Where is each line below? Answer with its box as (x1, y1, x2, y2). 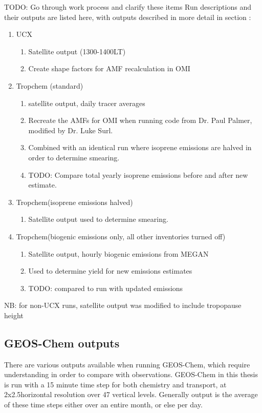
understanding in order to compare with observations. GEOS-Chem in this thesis (4, 369, 258, 380)
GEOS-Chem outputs (4, 335, 120, 350)
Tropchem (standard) (16, 80, 83, 91)
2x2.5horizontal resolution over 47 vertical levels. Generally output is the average (4, 389, 258, 400)
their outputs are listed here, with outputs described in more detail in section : (4, 11, 251, 22)
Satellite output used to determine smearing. (28, 214, 168, 224)
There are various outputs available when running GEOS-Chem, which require (4, 359, 250, 369)
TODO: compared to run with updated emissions (28, 282, 183, 293)
